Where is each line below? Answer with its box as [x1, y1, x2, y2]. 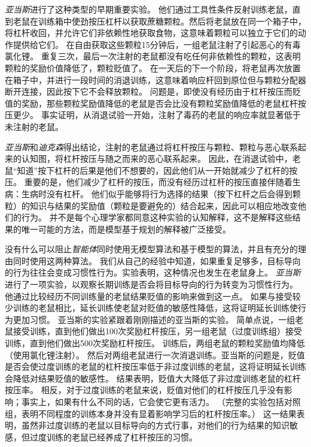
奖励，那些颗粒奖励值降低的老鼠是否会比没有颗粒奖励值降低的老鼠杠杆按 [21, 96, 306, 109]
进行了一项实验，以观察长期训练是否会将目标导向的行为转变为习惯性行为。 [5, 278, 298, 291]
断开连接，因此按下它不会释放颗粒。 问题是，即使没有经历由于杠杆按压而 [5, 85, 292, 98]
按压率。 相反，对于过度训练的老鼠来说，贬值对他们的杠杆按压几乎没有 [5, 383, 284, 396]
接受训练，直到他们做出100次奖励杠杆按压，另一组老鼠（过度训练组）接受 [13, 325, 302, 337]
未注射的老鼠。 [5, 120, 63, 132]
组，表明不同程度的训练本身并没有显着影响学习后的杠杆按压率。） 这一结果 [5, 407, 297, 419]
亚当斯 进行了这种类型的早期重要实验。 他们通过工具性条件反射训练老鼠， [5, 3, 292, 15]
